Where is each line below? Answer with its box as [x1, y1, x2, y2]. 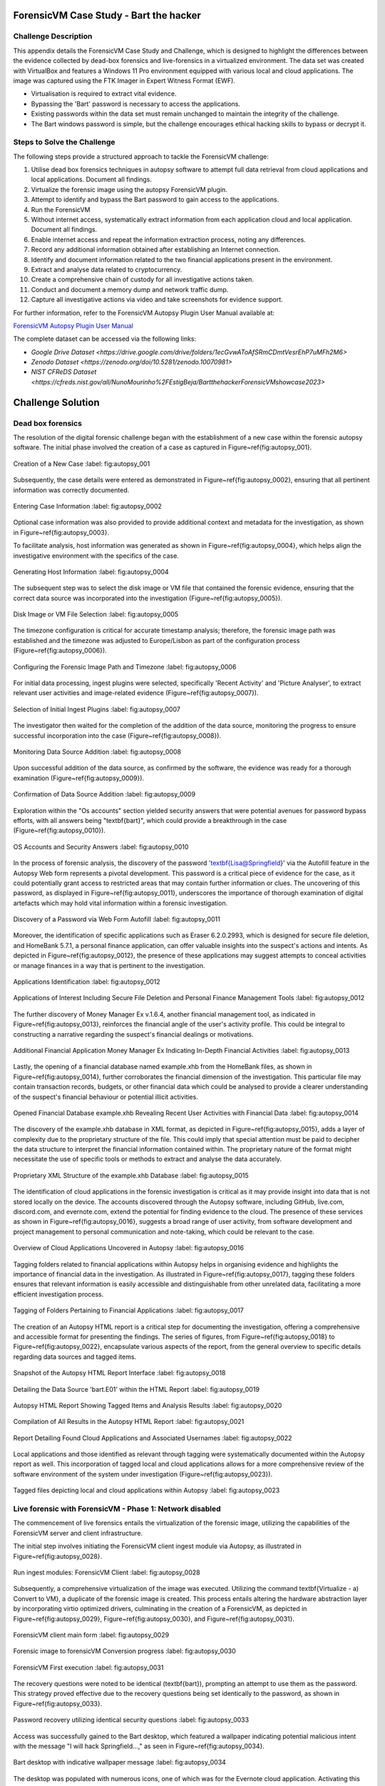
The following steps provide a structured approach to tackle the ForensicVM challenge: [13, 152, 269, 161]
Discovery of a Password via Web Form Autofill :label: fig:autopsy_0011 [13, 915, 220, 924]
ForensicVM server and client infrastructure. [13, 1529, 143, 1537]
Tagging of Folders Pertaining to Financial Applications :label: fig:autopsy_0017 [13, 1306, 244, 1314]
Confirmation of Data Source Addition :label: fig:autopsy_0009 [13, 790, 196, 799]
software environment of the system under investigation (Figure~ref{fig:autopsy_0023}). [13, 1470, 273, 1478]
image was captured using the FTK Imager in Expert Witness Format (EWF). [13, 76, 235, 85]
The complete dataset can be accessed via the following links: [13, 334, 197, 343]
